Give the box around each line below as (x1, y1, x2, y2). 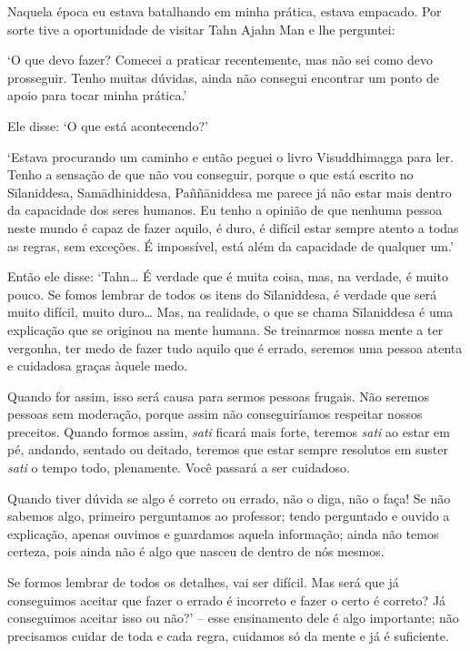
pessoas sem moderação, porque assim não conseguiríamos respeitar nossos (7, 404, 423, 423)
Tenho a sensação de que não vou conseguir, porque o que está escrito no (7, 165, 414, 184)
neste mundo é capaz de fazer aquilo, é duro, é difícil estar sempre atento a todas (7, 218, 459, 237)
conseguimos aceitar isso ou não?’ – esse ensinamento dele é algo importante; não (7, 608, 459, 627)
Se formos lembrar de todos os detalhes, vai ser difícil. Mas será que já (7, 573, 399, 592)
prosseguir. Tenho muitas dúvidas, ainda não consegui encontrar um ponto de (7, 67, 440, 86)
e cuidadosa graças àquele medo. (7, 356, 188, 375)
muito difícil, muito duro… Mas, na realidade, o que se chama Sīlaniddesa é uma (7, 302, 454, 321)
